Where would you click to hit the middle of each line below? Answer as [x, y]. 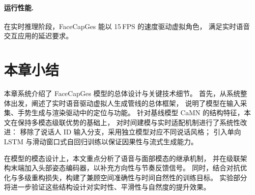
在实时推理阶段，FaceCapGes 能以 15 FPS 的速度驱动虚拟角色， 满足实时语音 [127, 26]
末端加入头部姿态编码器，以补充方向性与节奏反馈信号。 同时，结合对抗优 [129, 168]
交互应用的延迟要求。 [38, 36]
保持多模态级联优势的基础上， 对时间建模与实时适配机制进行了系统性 [129, 122]
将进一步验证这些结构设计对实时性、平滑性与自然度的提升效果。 [107, 187]
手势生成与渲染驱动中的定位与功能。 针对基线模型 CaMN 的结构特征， [131, 113]
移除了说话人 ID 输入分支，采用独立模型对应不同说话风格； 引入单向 [130, 132]
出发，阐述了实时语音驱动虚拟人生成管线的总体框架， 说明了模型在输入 [125, 103]
